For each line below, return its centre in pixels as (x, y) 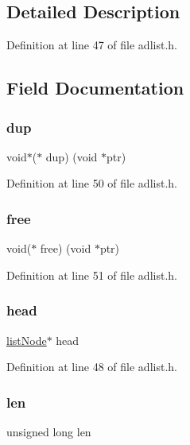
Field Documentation (95, 88)
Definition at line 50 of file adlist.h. (92, 183)
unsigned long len (49, 432)
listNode (27, 340)
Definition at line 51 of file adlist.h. (92, 275)
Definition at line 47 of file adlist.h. (92, 45)
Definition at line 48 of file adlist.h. (92, 367)
